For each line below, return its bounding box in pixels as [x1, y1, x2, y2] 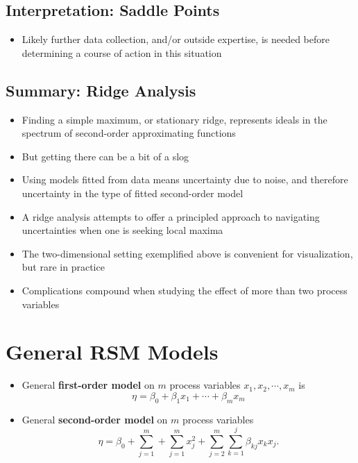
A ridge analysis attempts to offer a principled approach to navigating [22, 209, 320, 224]
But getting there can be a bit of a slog [22, 149, 189, 163]
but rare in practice [22, 260, 105, 274]
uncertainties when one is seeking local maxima [22, 223, 223, 237]
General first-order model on [22, 378, 155, 392]
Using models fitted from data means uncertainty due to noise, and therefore [22, 172, 348, 187]
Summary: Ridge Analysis [6, 79, 196, 101]
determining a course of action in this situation [22, 45, 222, 60]
